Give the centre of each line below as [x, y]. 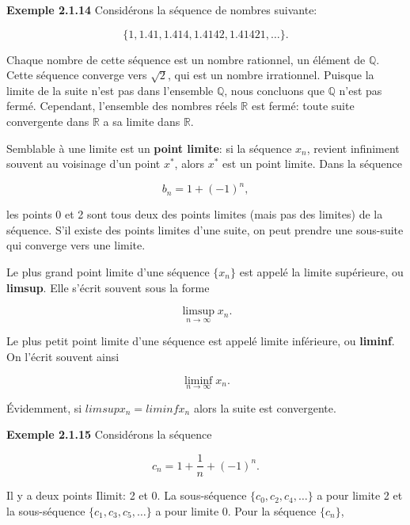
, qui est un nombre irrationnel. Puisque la [271, 75]
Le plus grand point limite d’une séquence [108, 272]
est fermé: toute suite [303, 106]
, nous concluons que [274, 90]
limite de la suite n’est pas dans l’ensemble [110, 90]
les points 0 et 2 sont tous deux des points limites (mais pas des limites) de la [195, 214]
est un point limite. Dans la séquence [312, 164]
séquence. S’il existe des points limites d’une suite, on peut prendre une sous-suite [205, 229]
